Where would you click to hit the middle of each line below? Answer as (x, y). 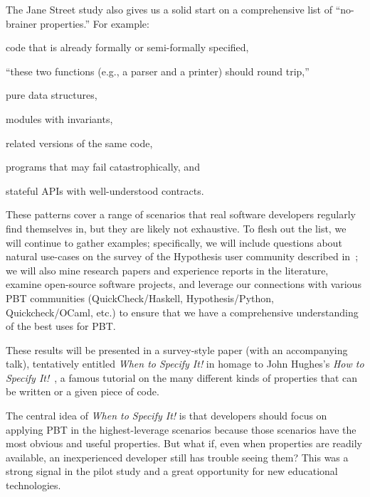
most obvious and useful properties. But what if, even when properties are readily (184, 443)
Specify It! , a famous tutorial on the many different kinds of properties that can (182, 377)
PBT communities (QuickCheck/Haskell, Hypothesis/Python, (140, 298)
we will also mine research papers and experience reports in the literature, (167, 270)
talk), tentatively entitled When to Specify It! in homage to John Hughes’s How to (185, 364)
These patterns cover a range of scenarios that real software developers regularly (181, 214)
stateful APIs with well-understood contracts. (105, 190)
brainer (21, 23)
